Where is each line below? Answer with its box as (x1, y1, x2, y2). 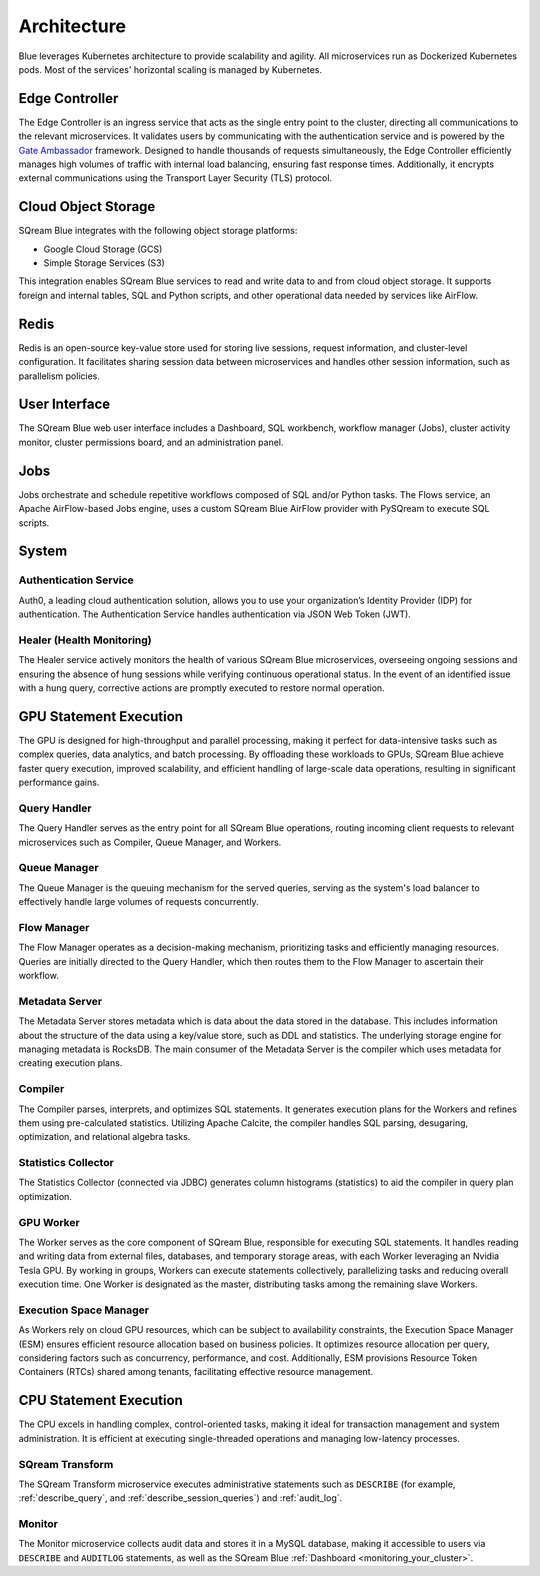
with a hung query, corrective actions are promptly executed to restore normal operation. (18, 682, 385, 694)
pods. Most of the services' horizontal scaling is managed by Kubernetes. (18, 63, 323, 75)
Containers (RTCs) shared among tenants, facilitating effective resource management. (18, 1366, 374, 1378)
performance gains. (18, 776, 100, 789)
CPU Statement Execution (18, 1392, 184, 1409)
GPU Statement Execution (18, 708, 184, 725)
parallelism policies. (18, 370, 100, 382)
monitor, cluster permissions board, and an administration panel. (18, 436, 284, 448)
